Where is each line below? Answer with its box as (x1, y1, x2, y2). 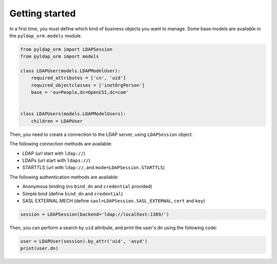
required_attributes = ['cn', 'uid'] (31, 75, 126, 81)
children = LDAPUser (31, 118, 83, 124)
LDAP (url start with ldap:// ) (22, 150, 86, 156)
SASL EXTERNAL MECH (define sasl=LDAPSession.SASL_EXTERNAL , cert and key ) (22, 197, 205, 204)
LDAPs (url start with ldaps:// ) (22, 157, 91, 164)
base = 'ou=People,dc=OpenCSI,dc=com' (31, 90, 129, 95)
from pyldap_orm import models (20, 54, 100, 59)
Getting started (9, 8, 76, 19)
